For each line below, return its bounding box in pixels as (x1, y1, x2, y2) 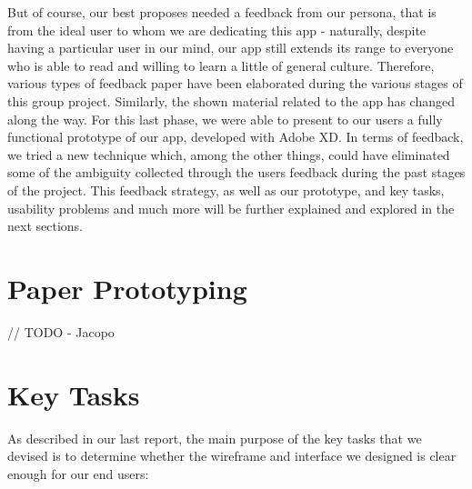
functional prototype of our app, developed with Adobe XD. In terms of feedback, (7, 127, 464, 146)
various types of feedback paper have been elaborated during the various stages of (7, 74, 463, 93)
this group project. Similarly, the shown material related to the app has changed (7, 91, 456, 110)
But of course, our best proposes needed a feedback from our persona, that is (7, 3, 437, 21)
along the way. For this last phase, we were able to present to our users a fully (7, 109, 443, 128)
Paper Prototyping (7, 269, 247, 306)
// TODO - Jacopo (7, 322, 115, 341)
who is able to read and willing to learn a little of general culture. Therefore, (7, 55, 435, 75)
